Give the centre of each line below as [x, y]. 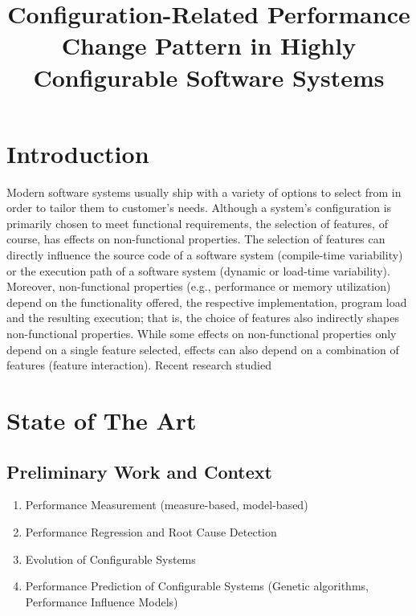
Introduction [78, 153]
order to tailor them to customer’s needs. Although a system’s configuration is [199, 208]
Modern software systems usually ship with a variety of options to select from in [204, 192]
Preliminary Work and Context [139, 471]
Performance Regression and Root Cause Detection [151, 531]
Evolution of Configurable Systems [110, 559]
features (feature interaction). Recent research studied [139, 365]
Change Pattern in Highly [209, 45]
